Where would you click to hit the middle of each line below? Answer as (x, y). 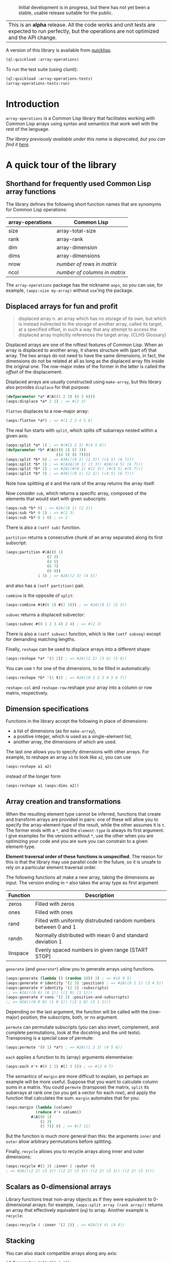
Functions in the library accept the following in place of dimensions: (77, 721)
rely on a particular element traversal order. (51, 867)
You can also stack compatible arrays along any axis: (62, 1253)
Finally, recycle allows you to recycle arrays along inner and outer (75, 1152)
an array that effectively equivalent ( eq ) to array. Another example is (77, 1210)
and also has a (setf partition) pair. (45, 586)
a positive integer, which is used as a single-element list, (72, 737)
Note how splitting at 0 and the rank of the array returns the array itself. (80, 484)
